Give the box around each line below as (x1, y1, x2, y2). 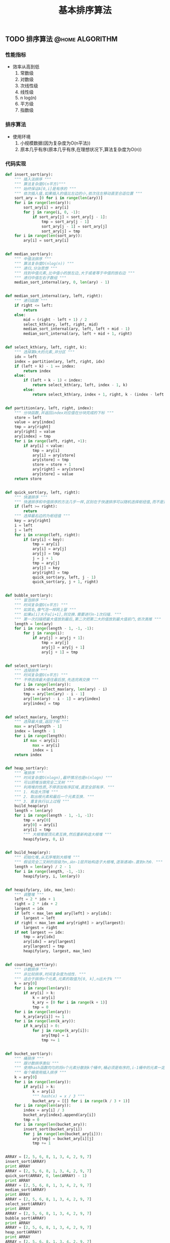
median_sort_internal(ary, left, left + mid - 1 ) (23, 327, 130, 332)
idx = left (14, 354, 37, 359)
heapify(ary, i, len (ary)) (23, 873, 80, 879)
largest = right (23, 925, 58, 930)
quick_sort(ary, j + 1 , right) (32, 579, 99, 585)
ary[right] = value (14, 429, 56, 434)
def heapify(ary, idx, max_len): (5, 887, 76, 893)
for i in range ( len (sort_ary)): (14, 233, 82, 238)
